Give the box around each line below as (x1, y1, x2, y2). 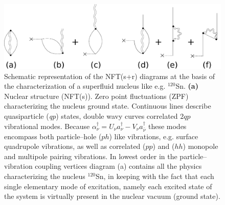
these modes (148, 120, 187, 131)
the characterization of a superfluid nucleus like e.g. (4, 81, 166, 91)
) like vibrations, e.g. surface (109, 131, 198, 141)
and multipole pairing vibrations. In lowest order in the (4, 150, 177, 161)
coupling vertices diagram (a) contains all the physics (35, 161, 202, 171)
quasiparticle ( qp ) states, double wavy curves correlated (4, 111, 178, 121)
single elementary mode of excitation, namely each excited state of (4, 181, 212, 191)
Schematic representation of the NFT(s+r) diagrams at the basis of (4, 70, 215, 81)
